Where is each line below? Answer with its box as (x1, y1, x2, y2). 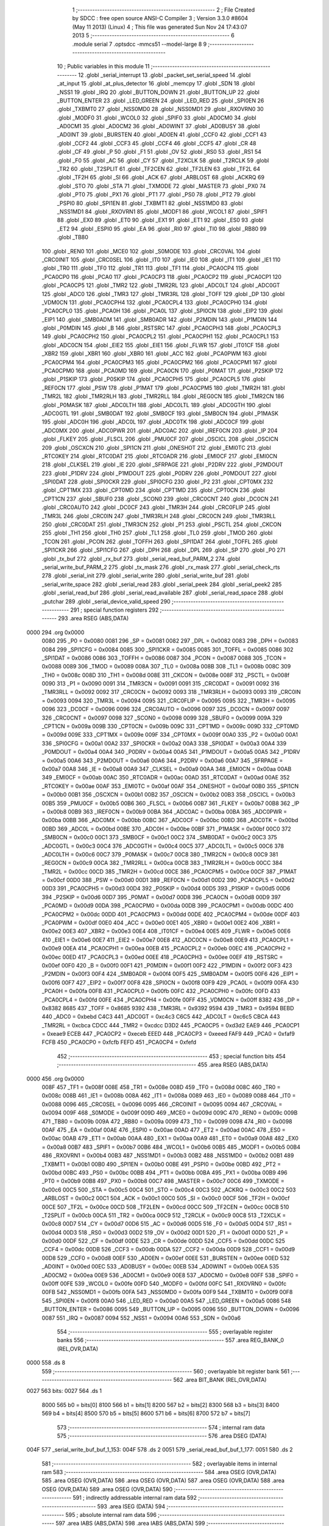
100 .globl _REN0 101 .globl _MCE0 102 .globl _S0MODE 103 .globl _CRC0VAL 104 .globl (41, 247, 261, 255)
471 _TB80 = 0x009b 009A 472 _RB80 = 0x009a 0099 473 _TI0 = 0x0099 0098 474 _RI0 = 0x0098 (41, 1118, 292, 1125)
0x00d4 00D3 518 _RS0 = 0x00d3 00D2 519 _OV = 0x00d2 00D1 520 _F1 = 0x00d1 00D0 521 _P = (41, 1229, 289, 1236)
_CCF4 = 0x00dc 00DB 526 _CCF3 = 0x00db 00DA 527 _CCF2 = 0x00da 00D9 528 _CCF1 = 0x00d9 (41, 1246, 295, 1253)
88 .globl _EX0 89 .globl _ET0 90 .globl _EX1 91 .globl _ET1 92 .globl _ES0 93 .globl (57, 217, 264, 224)
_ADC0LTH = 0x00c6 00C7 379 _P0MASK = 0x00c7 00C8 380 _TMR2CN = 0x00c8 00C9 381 (41, 850, 278, 858)
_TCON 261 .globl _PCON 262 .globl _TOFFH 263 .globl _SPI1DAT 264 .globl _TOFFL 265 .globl (41, 538, 278, 545)
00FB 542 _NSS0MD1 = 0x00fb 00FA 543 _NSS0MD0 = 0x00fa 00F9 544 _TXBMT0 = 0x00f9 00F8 (41, 1289, 293, 1296)
